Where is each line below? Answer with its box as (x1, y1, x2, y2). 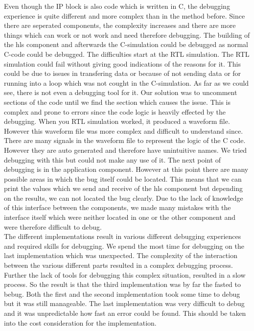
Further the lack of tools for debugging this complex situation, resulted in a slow (4, 269, 246, 280)
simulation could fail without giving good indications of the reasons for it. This (4, 58, 241, 69)
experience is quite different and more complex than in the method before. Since (4, 10, 245, 21)
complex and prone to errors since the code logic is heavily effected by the (4, 106, 226, 117)
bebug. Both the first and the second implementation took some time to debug (4, 288, 240, 299)
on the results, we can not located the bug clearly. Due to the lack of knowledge (4, 192, 243, 203)
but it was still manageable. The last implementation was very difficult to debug (4, 298, 245, 308)
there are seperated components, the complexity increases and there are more (4, 20, 236, 30)
